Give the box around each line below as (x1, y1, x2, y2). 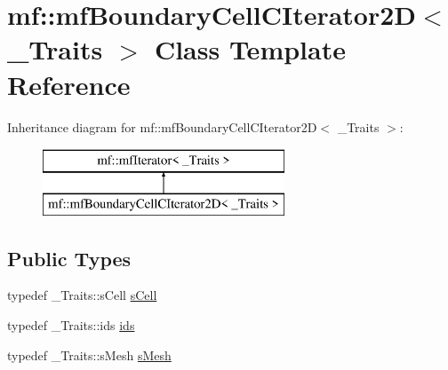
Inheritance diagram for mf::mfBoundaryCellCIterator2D (7, 117, 317, 136)
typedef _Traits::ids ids (7, 316, 135, 335)
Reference (7, 66, 131, 102)
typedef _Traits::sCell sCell (7, 286, 157, 304)
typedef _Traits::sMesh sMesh (7, 345, 172, 364)
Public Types (7, 244, 132, 272)
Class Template (154, 31, 346, 67)
